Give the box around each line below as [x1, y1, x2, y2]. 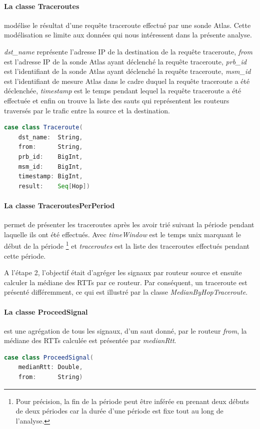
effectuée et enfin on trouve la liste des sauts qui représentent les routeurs [4, 95, 229, 105]
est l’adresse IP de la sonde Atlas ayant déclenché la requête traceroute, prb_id [4, 56, 246, 66]
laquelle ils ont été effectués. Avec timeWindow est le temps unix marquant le [4, 229, 241, 239]
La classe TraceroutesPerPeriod [4, 200, 115, 210]
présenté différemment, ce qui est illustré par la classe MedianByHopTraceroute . [4, 287, 248, 297]
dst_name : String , [18, 133, 83, 141]
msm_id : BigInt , [18, 163, 83, 170]
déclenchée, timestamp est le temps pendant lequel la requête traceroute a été [4, 85, 241, 96]
